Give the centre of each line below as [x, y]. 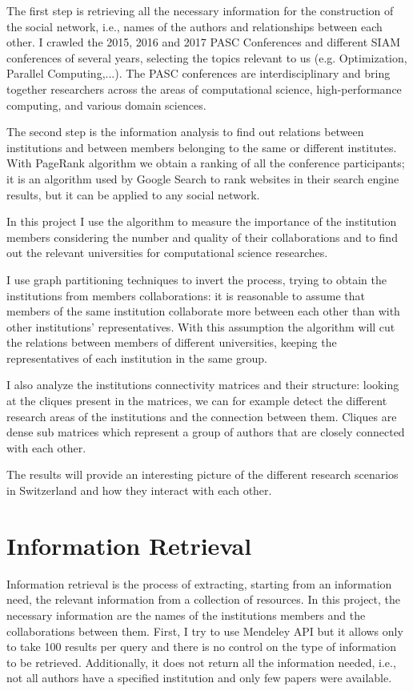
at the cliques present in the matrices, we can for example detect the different [197, 401]
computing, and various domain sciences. [106, 104]
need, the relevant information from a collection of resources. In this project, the [204, 599]
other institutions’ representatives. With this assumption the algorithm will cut [201, 326]
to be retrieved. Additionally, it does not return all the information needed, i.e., [201, 662]
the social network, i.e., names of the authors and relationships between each [194, 26]
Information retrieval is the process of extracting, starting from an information [199, 583]
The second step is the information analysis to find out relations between [185, 132]
